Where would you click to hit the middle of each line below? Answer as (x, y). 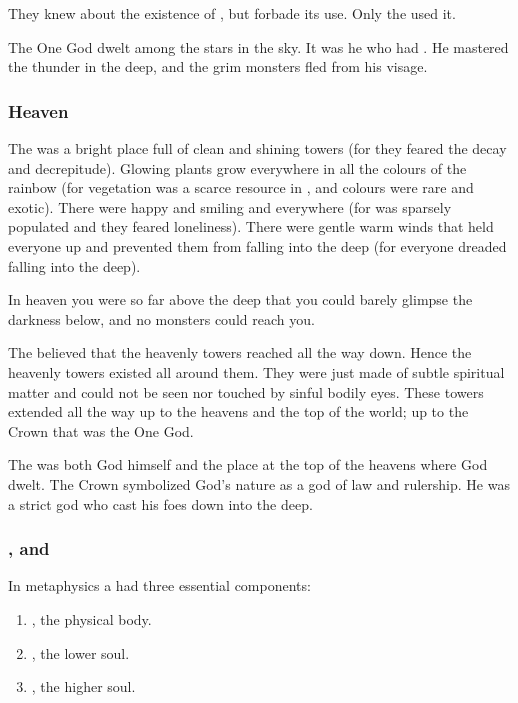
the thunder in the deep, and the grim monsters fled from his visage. (218, 66)
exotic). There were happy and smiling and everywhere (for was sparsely (230, 206)
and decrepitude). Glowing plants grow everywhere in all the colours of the (237, 167)
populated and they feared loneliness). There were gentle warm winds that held (251, 226)
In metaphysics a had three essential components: (159, 585)
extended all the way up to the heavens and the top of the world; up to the (238, 411)
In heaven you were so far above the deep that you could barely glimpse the (240, 299)
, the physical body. (91, 618)
